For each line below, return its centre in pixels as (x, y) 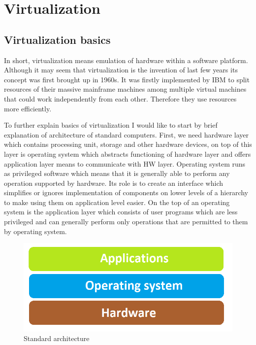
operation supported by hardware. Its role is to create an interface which (114, 183)
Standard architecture (57, 338)
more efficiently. (28, 108)
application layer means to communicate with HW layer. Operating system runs (125, 163)
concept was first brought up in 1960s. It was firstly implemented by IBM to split (127, 79)
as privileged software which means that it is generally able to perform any (117, 173)
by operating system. (35, 231)
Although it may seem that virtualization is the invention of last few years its (121, 70)
